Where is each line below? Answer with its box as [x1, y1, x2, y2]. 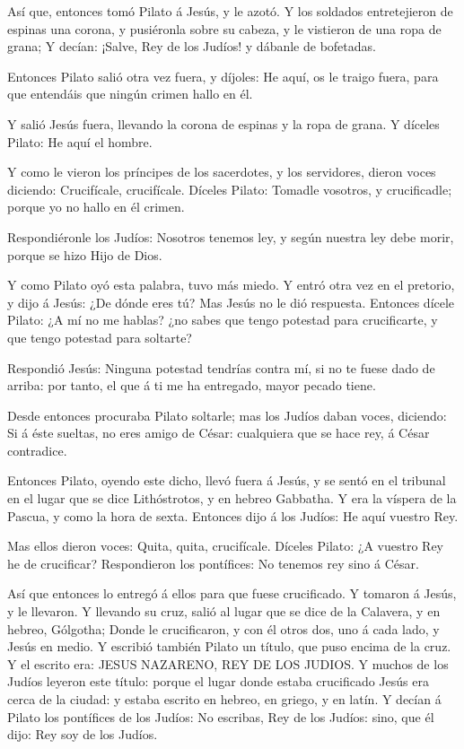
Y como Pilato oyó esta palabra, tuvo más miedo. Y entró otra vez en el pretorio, [7, 275, 455, 294]
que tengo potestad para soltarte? [7, 327, 192, 346]
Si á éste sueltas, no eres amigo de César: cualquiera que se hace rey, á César [7, 423, 430, 442]
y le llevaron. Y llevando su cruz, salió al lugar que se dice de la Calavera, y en [7, 602, 441, 621]
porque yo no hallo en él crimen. [7, 197, 185, 216]
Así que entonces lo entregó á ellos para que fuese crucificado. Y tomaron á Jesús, [7, 584, 457, 603]
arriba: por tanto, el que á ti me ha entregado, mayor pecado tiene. [7, 376, 376, 395]
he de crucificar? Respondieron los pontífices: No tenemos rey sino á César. [7, 553, 419, 572]
